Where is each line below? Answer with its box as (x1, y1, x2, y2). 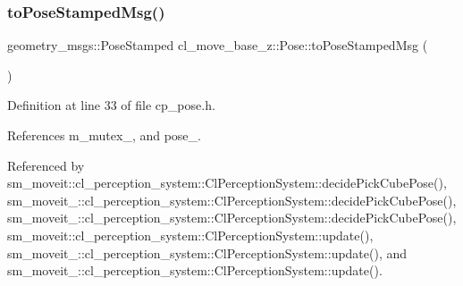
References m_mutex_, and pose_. (7, 126, 201, 144)
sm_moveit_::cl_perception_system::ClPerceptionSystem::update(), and (7, 243, 408, 262)
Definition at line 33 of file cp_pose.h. (7, 96, 215, 114)
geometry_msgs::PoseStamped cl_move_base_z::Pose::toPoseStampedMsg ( (7, 36, 428, 55)
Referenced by (7, 156, 85, 174)
